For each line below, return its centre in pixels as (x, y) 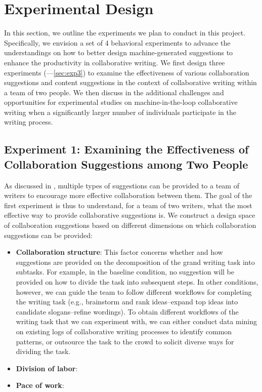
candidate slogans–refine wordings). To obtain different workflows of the (127, 311)
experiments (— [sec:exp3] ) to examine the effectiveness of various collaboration (127, 72)
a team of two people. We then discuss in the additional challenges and (114, 92)
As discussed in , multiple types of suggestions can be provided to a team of (122, 185)
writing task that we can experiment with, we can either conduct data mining (136, 321)
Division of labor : (47, 368)
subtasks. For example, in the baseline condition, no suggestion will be (125, 272)
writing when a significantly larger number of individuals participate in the (120, 112)
